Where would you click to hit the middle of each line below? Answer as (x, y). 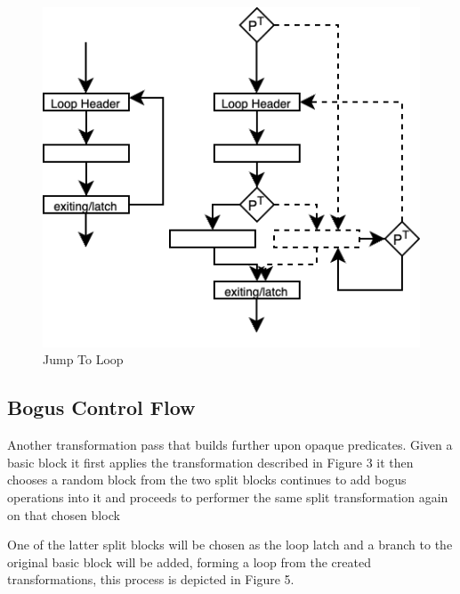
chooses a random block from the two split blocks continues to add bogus (207, 480)
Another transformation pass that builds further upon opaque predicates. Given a (230, 445)
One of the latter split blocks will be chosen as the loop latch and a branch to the (230, 545)
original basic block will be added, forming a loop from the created (189, 561)
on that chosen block (64, 514)
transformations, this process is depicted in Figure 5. (151, 579)
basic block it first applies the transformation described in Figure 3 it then (210, 462)
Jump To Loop (83, 359)
